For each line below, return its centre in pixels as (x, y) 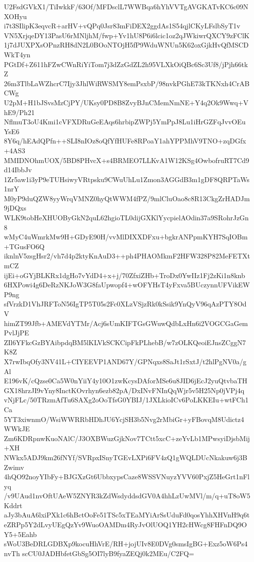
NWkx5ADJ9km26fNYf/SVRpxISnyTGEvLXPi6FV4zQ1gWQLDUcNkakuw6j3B (126, 457)
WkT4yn (17, 54)
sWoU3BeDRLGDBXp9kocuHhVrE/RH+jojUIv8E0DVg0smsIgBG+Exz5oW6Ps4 (126, 544)
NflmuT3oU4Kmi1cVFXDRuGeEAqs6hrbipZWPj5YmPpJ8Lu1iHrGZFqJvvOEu (125, 122)
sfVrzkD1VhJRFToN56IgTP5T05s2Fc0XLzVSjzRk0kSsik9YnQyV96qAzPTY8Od (125, 304)
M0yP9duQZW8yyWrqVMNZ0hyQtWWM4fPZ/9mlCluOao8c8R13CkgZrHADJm (127, 198)
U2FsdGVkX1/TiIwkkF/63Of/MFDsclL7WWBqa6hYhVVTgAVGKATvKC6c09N (126, 6)
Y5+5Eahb (21, 534)
